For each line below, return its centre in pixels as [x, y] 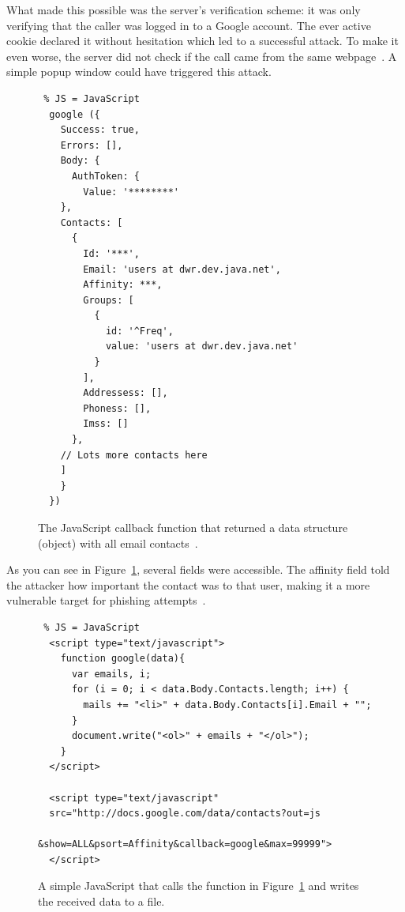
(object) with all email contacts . [118, 543]
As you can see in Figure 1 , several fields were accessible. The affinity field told [198, 569]
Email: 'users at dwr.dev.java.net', [182, 269]
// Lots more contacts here [134, 455]
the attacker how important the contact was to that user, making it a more [188, 584]
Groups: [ [109, 300]
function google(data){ [123, 659]
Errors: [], [92, 145]
